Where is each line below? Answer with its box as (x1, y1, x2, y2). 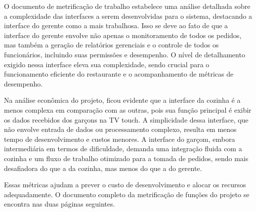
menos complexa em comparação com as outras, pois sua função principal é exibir (4, 104, 252, 115)
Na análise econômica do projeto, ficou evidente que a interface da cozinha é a (4, 95, 241, 105)
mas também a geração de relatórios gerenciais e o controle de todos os (4, 40, 219, 50)
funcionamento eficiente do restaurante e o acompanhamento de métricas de (4, 69, 234, 79)
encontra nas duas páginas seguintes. (4, 199, 115, 209)
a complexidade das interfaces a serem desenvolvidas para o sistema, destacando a (4, 10, 252, 21)
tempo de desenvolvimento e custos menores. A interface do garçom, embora (4, 133, 235, 144)
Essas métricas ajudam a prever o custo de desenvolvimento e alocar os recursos (4, 179, 246, 190)
